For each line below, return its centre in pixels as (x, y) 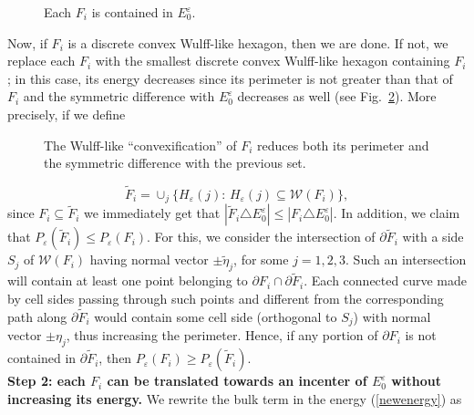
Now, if (27, 42)
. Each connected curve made (385, 280)
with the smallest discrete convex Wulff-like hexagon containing (273, 61)
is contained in (132, 12)
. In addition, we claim (397, 213)
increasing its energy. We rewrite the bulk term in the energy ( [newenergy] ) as (235, 398)
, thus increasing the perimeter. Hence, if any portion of (222, 335)
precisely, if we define (67, 114)
